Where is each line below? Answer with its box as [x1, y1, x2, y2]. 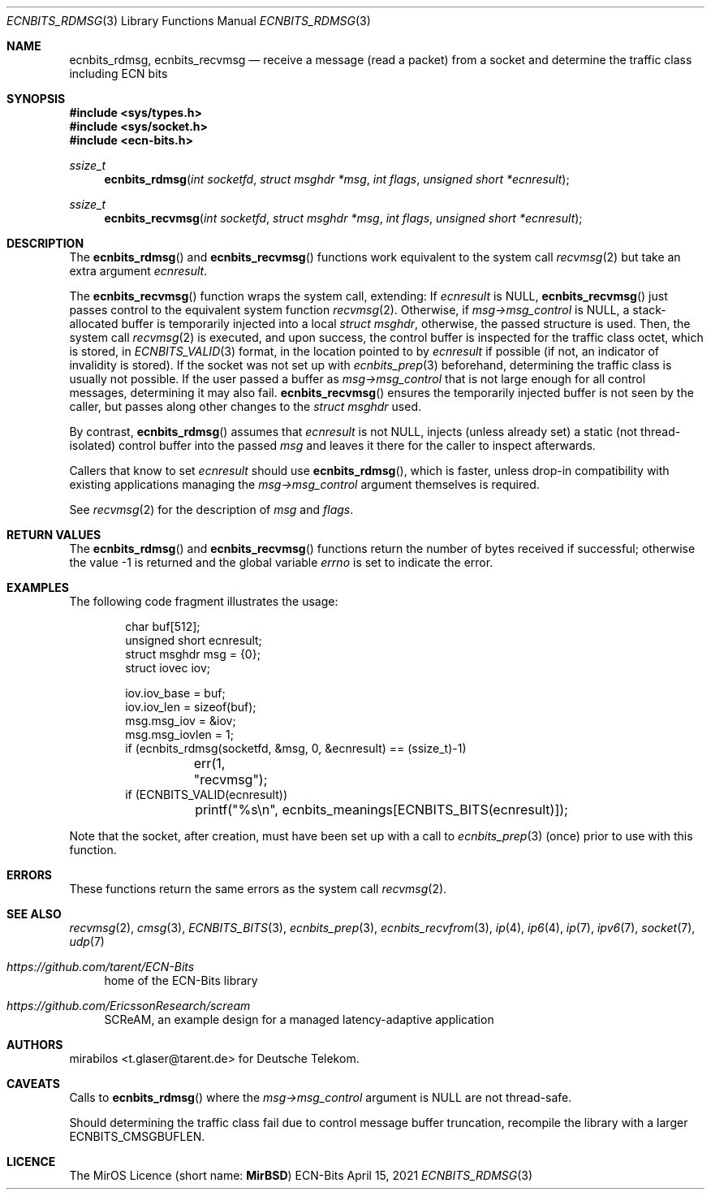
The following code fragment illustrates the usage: [69, 594, 338, 608]
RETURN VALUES [6, 528, 101, 542]
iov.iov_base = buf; [125, 686, 226, 700]
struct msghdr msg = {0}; [125, 647, 261, 661]
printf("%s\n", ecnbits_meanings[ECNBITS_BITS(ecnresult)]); [195, 801, 568, 818]
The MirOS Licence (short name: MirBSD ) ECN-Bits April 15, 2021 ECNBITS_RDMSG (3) [69, 1168, 533, 1182]
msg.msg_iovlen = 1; [125, 728, 234, 741]
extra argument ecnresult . [69, 264, 208, 278]
